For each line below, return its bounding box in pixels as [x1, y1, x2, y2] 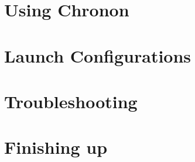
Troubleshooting [4, 89, 138, 113]
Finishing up [4, 135, 108, 159]
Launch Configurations [4, 43, 191, 67]
